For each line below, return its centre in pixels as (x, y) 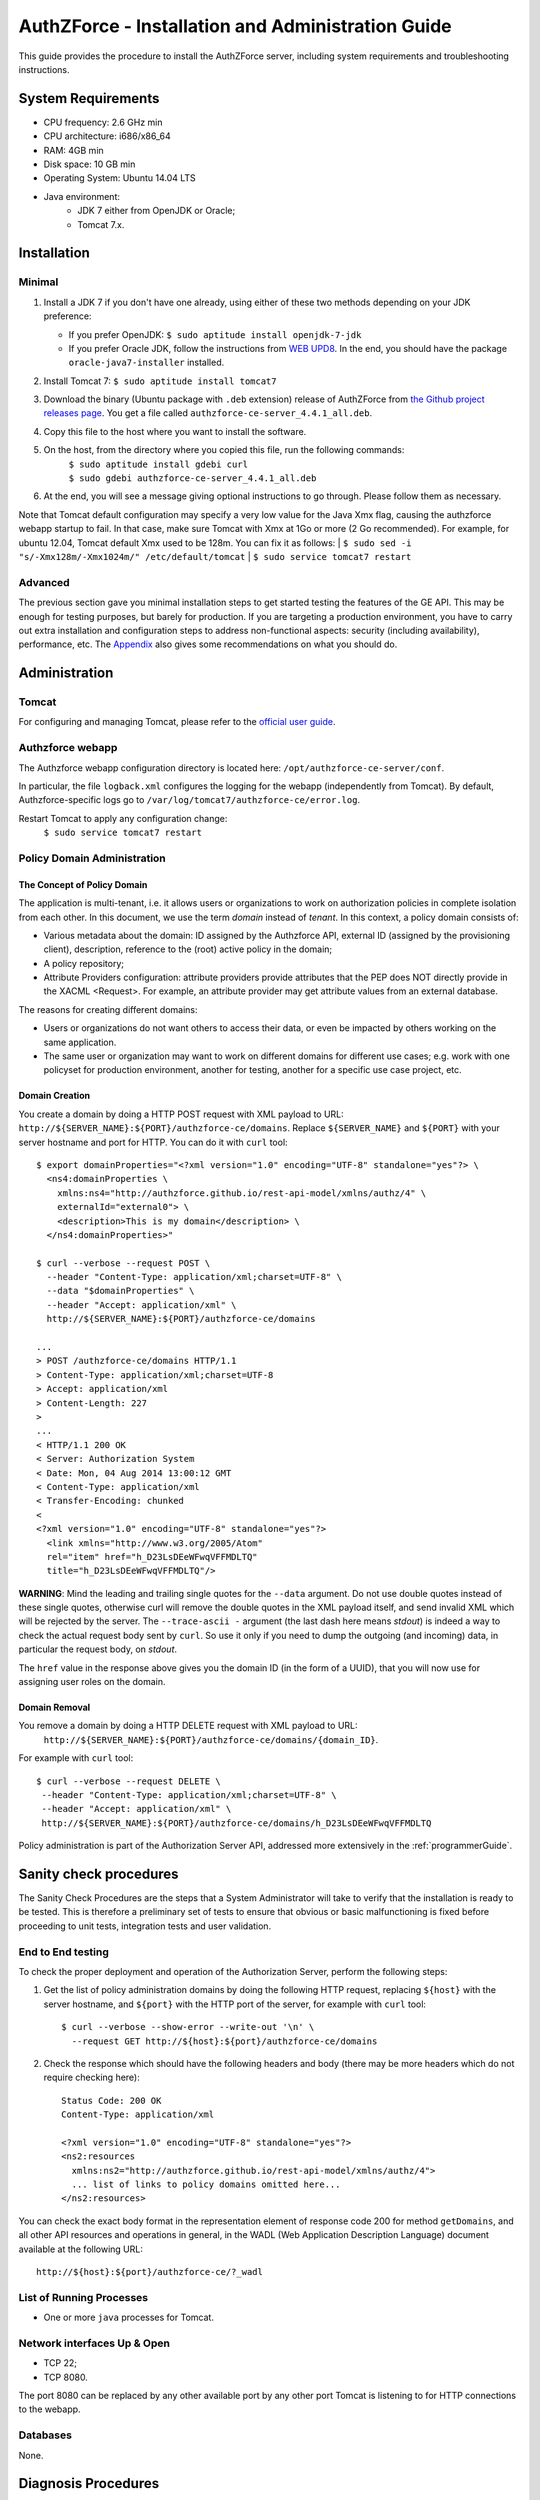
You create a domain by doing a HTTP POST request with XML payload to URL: (181, 1114)
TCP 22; (60, 2363)
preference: (67, 316)
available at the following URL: (81, 2249)
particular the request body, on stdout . (98, 1649)
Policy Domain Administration (92, 858)
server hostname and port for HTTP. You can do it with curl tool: (153, 1142)
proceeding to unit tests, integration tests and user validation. (145, 1926)
